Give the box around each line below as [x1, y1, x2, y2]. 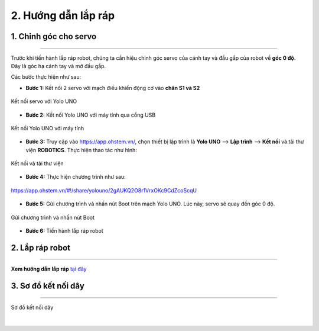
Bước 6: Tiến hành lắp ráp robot [25, 227, 103, 234]
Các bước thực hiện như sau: [11, 73, 82, 81]
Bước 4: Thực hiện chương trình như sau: [25, 173, 126, 181]
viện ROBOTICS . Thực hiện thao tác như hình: [25, 146, 137, 153]
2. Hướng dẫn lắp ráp [11, 9, 115, 22]
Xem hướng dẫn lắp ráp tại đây [11, 265, 87, 272]
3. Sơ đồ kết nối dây [11, 281, 85, 291]
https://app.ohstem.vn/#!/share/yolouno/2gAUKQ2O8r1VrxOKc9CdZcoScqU [11, 187, 197, 194]
